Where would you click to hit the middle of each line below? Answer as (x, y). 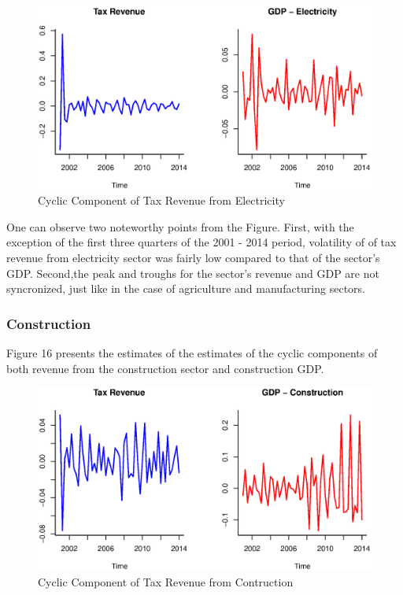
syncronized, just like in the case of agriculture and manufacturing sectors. (186, 288)
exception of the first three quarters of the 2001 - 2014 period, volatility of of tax (201, 242)
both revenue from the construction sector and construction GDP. (165, 368)
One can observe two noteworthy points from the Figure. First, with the (180, 226)
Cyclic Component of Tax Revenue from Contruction (166, 581)
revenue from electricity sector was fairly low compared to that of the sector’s (193, 258)
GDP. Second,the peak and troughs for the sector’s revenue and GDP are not (193, 273)
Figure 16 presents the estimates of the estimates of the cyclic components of (192, 353)
